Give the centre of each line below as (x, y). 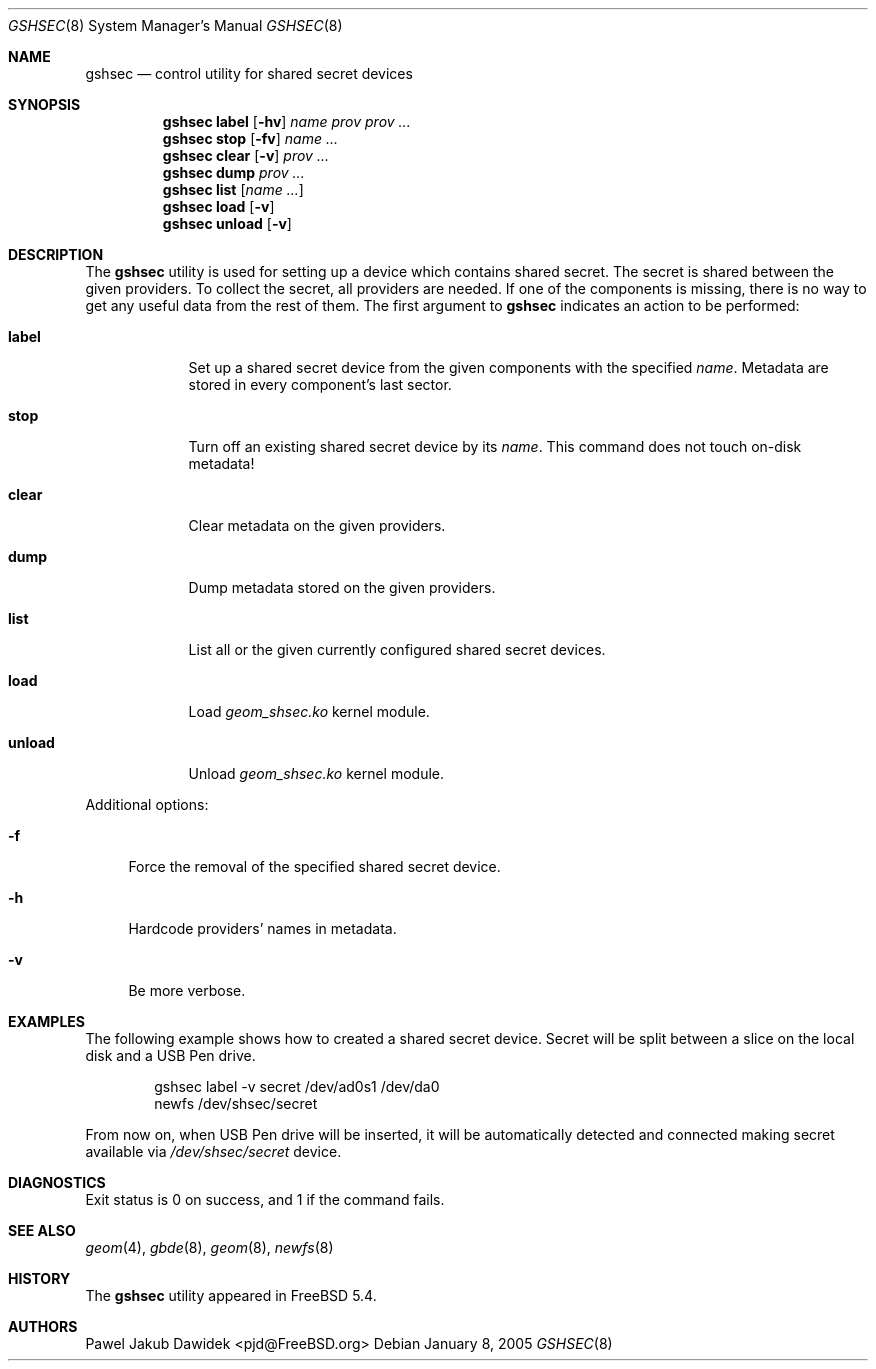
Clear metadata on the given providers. (317, 525)
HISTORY (39, 1278)
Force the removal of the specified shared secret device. (314, 866)
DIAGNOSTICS (57, 1182)
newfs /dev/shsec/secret (236, 1103)
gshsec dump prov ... (233, 172)
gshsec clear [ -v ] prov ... (245, 155)
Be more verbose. (187, 990)
